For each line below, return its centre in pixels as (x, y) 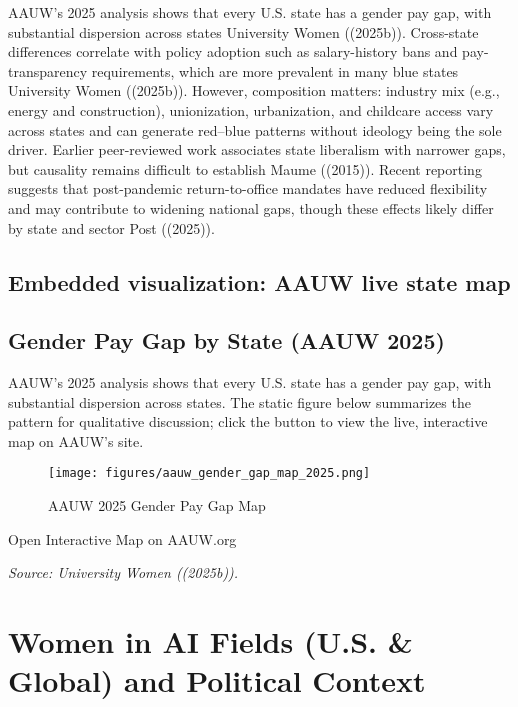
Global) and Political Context (217, 680)
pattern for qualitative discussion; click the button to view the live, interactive (248, 421)
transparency (48, 70)
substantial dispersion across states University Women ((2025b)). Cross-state (243, 31)
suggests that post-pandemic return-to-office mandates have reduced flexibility (248, 188)
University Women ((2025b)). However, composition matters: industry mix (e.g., (254, 90)
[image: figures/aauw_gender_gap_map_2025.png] (209, 473)
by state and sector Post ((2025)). (111, 227)
